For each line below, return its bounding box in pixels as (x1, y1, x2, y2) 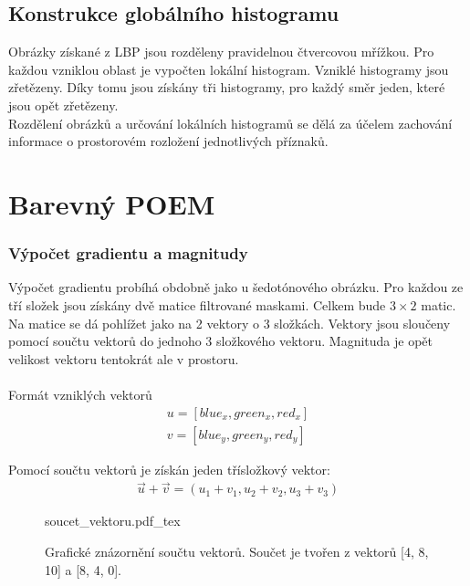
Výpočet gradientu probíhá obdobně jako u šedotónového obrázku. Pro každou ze (8, 277, 464, 297)
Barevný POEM (8, 184, 215, 222)
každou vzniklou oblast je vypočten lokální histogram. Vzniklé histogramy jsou (8, 59, 449, 78)
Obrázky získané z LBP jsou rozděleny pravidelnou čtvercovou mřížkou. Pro (8, 42, 434, 61)
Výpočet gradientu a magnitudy (8, 242, 248, 265)
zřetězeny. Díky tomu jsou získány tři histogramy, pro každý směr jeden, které (8, 78, 445, 97)
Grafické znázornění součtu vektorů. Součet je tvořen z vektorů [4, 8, (45, 542, 429, 561)
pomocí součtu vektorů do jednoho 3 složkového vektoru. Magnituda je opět (8, 331, 433, 351)
